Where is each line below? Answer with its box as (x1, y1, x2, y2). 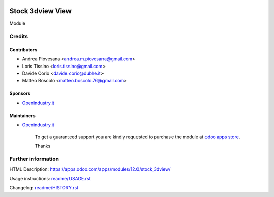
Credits (9, 33, 28, 40)
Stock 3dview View (9, 7, 72, 15)
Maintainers (9, 113, 36, 119)
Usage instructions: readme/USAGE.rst (9, 175, 91, 181)
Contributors (9, 47, 38, 53)
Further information (9, 155, 59, 162)
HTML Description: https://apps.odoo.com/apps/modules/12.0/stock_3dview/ (9, 166, 171, 172)
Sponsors (9, 90, 30, 96)
